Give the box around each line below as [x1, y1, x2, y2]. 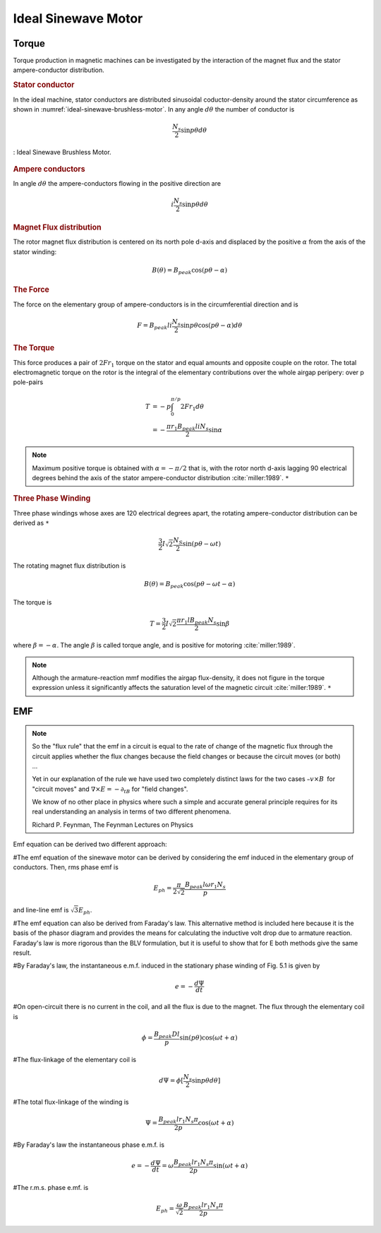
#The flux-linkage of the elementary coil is [13, 1055, 137, 1064]
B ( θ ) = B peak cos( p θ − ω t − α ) [143, 580, 236, 590]
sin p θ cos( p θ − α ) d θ [180, 321, 243, 330]
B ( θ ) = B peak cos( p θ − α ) [152, 266, 228, 275]
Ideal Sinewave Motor [13, 11, 143, 26]
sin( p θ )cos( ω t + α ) [179, 1034, 238, 1042]
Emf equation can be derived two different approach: [13, 840, 167, 849]
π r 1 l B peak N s [176, 616, 217, 626]
